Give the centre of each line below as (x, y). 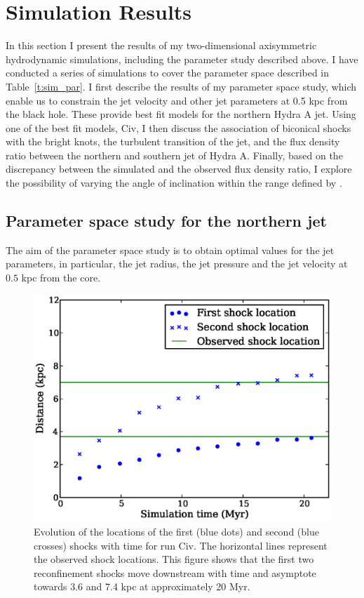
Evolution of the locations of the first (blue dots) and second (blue (176, 532)
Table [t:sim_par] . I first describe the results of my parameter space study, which (181, 86)
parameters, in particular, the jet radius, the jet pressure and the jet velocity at (177, 264)
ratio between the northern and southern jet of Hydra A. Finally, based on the (174, 155)
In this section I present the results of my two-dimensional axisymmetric (161, 45)
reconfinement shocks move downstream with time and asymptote (175, 572)
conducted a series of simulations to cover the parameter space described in (168, 73)
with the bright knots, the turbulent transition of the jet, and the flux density (173, 141)
